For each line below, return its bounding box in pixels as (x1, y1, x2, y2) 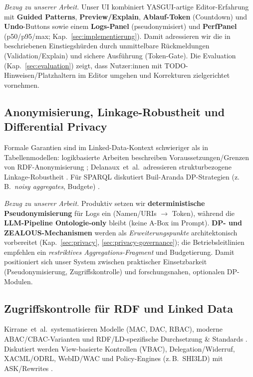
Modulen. (4, 276, 33, 286)
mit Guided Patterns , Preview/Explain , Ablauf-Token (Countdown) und (4, 11, 247, 21)
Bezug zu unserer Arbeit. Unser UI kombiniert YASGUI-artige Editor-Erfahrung (4, 1, 249, 11)
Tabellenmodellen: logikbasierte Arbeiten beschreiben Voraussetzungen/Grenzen (4, 152, 250, 162)
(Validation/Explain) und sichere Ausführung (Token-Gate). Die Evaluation (4, 50, 236, 60)
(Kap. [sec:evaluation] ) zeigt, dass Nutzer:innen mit (4, 60, 162, 70)
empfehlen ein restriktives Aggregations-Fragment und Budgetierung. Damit (4, 246, 235, 257)
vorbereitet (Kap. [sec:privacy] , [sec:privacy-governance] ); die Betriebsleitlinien (4, 237, 245, 247)
